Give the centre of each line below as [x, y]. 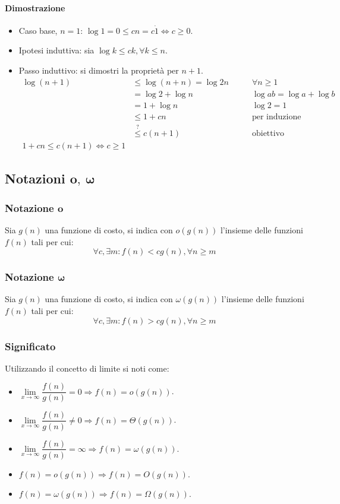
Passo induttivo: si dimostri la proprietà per [99, 70]
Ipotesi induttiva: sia [56, 50]
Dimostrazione [35, 7]
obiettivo [268, 133]
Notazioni [35, 178]
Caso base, [38, 30]
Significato [30, 346]
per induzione [276, 117]
